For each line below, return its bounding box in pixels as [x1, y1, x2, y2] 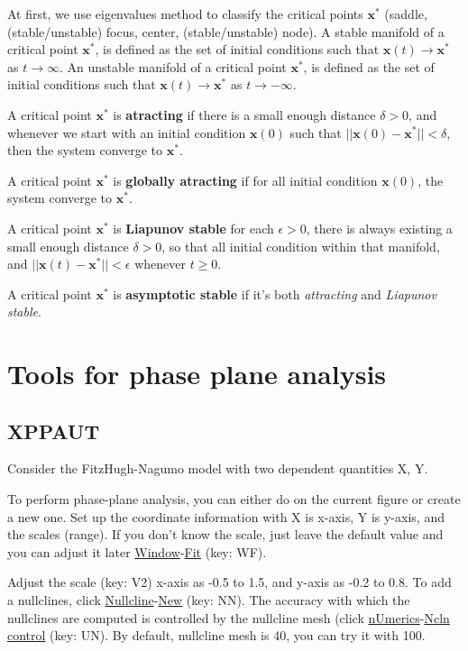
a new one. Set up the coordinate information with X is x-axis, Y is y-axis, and [7, 507, 445, 526]
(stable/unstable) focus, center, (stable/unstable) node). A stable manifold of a [7, 22, 445, 41]
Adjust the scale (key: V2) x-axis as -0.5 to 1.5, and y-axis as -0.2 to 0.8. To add [7, 573, 452, 591]
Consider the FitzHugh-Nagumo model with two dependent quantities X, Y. [7, 459, 428, 478]
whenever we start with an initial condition [7, 123, 246, 142]
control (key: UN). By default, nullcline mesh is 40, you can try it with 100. [7, 626, 426, 645]
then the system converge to [7, 141, 163, 160]
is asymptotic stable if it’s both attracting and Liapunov [113, 284, 436, 303]
